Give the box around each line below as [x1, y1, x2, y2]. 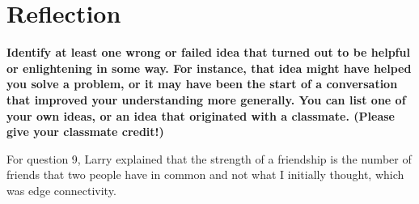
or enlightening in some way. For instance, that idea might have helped [6, 59, 412, 76]
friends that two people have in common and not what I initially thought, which [6, 166, 404, 183]
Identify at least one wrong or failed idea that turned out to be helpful [6, 44, 410, 61]
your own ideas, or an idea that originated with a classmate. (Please [6, 107, 395, 124]
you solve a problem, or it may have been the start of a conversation [6, 75, 398, 92]
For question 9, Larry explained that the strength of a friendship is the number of [6, 150, 412, 167]
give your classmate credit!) [6, 123, 164, 140]
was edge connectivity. [6, 181, 116, 198]
